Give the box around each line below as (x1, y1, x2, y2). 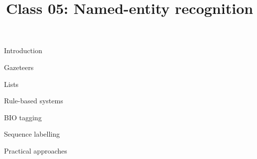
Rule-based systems (4, 95, 63, 106)
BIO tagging (4, 112, 42, 122)
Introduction (4, 45, 42, 56)
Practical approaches (4, 145, 67, 156)
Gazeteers (4, 62, 34, 72)
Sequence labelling (4, 129, 60, 139)
